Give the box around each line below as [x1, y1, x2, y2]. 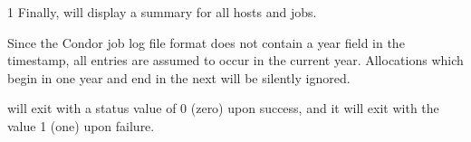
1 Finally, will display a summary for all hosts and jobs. [7, 3, 317, 21]
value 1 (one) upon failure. [7, 116, 155, 135]
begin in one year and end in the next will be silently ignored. [7, 68, 351, 87]
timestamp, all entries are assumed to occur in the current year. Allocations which [7, 51, 464, 70]
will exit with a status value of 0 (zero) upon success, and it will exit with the [7, 99, 439, 118]
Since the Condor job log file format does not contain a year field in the [7, 33, 405, 52]
